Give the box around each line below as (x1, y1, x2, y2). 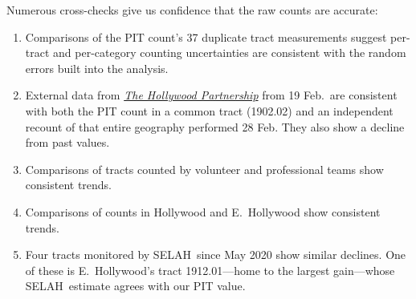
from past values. (25, 134, 110, 151)
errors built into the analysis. (25, 59, 169, 76)
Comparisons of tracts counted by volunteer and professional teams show (25, 160, 384, 177)
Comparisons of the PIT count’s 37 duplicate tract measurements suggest (25, 28, 387, 45)
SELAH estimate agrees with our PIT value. (25, 277, 246, 294)
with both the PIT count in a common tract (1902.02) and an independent (25, 102, 394, 119)
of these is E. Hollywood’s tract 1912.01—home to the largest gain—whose (25, 261, 395, 278)
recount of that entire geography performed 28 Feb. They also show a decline (25, 118, 405, 135)
